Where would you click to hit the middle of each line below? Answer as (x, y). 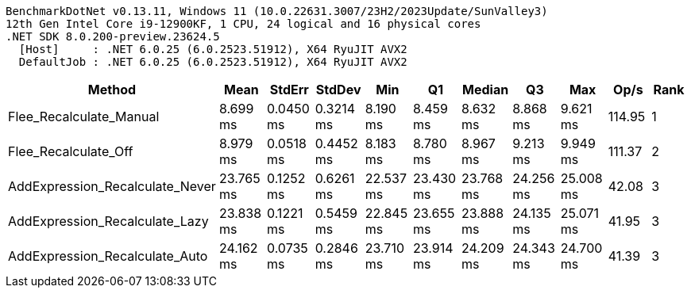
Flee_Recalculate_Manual (84, 116)
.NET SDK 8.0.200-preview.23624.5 (113, 36)
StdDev (338, 90)
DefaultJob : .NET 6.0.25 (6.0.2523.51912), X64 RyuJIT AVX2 (213, 62)
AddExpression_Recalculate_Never (112, 186)
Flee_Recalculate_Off (71, 151)
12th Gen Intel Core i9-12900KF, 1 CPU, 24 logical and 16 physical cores (243, 24)
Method (112, 90)
